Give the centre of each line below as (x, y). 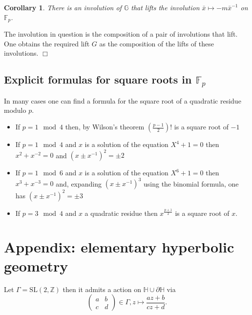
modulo (15, 110)
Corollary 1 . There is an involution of (63, 7)
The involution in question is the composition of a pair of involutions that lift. (121, 34)
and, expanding (79, 183)
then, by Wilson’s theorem (105, 126)
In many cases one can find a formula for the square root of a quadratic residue (123, 100)
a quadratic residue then (121, 213)
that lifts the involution (165, 7)
